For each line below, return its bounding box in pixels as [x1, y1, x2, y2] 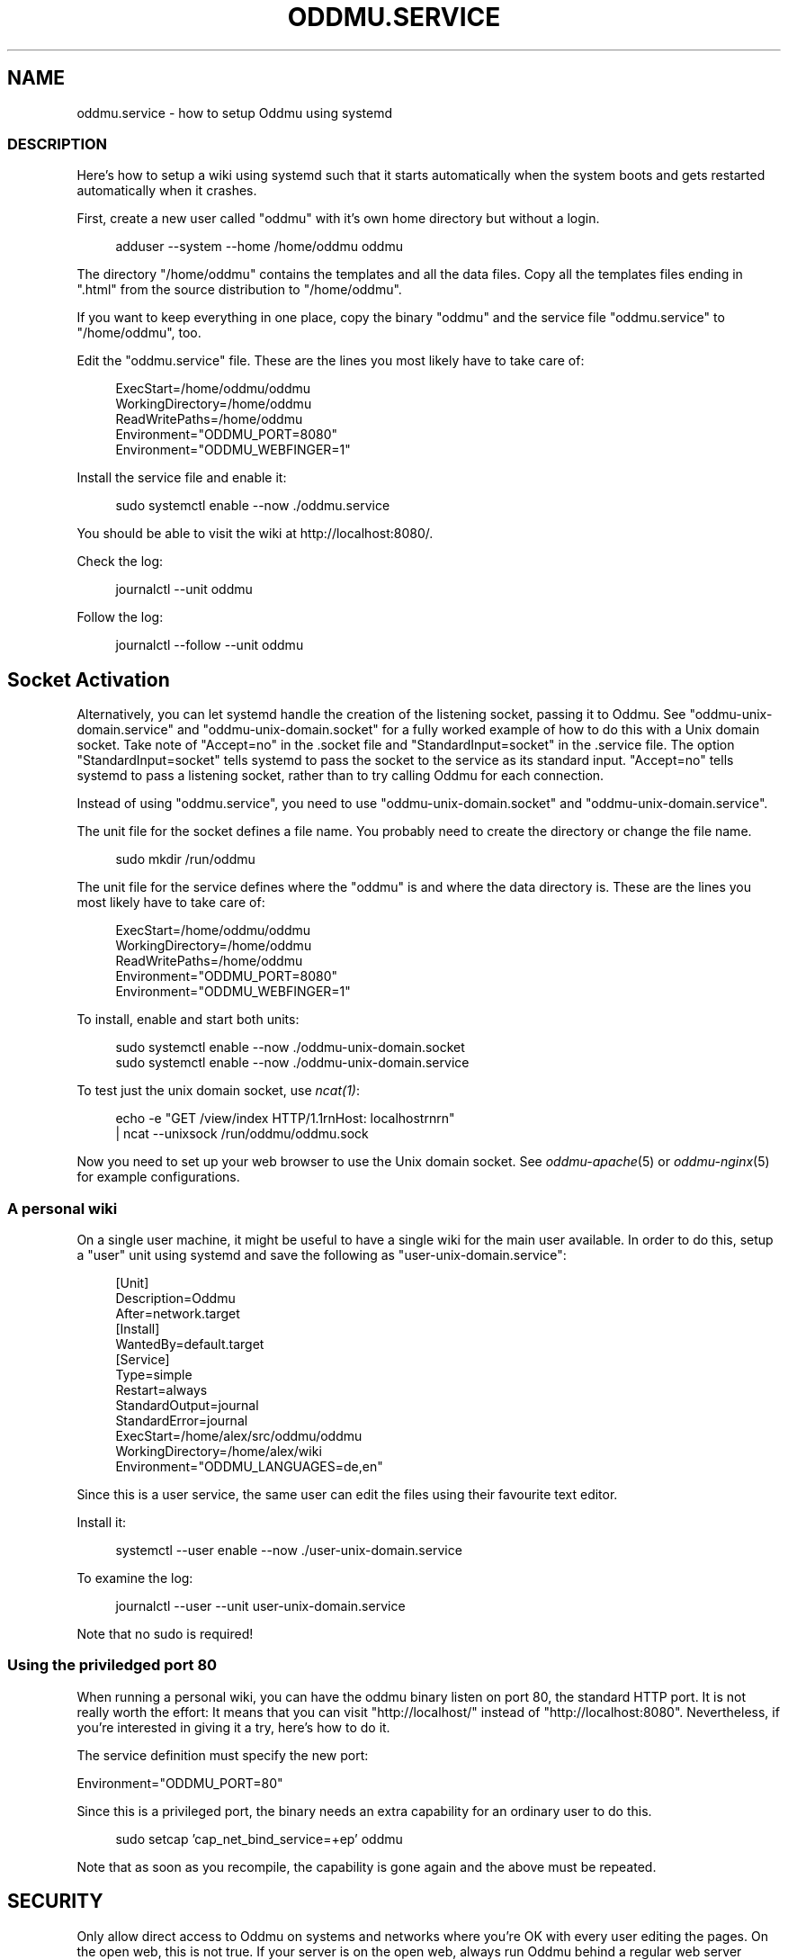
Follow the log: [76, 609, 164, 625]
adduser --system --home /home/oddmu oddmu [115, 238, 403, 255]
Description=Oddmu [115, 1290, 236, 1306]
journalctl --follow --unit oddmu [115, 637, 304, 653]
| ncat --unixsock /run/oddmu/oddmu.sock [115, 1126, 369, 1142]
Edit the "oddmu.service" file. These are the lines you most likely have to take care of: [76, 353, 585, 369]
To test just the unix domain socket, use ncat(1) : [76, 1083, 360, 1099]
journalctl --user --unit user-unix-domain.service [115, 1597, 406, 1614]
